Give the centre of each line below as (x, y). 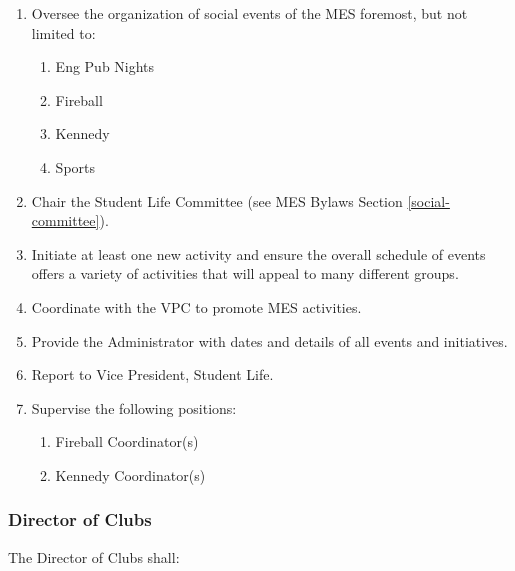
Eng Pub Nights (105, 66)
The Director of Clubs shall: (94, 556)
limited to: (63, 32)
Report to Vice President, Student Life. (152, 374)
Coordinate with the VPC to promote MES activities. (196, 306)
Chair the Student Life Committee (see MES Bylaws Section (217, 200)
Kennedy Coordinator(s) (130, 474)
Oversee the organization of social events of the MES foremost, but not (249, 13)
